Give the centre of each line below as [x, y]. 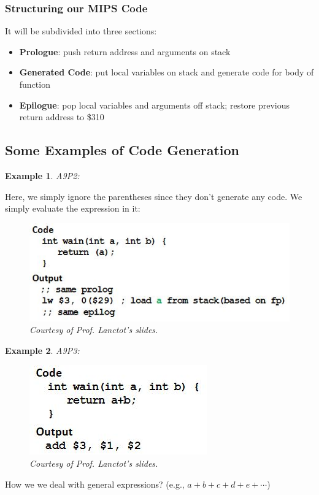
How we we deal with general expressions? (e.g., [95, 484]
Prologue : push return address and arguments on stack [125, 51]
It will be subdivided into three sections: [81, 31]
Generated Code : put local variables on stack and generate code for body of [167, 72]
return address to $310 [62, 117]
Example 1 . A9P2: [42, 175]
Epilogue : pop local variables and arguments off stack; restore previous [155, 105]
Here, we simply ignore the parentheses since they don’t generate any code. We [154, 196]
